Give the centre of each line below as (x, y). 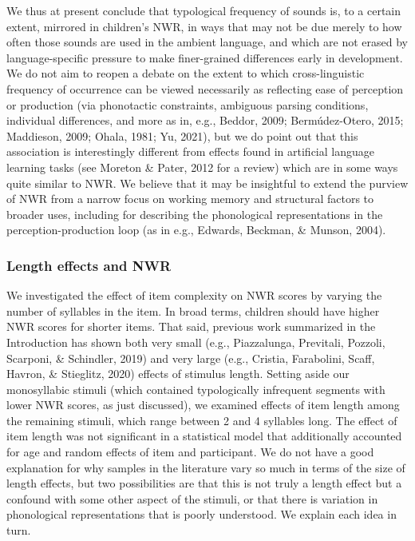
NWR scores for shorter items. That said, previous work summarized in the (191, 326)
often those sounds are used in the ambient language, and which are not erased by (207, 42)
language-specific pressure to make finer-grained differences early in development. (205, 57)
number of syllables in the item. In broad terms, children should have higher (193, 310)
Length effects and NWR (89, 265)
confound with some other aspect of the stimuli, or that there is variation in (192, 498)
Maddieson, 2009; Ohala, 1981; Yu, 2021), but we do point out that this (182, 135)
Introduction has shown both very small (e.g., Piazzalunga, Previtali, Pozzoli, (196, 342)
